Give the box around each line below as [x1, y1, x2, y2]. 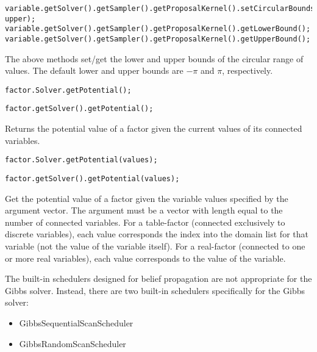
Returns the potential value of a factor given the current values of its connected [5, 122, 302, 135]
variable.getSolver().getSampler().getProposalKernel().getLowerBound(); [5, 24, 311, 34]
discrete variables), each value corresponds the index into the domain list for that [5, 228, 308, 240]
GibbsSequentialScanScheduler [19, 316, 134, 329]
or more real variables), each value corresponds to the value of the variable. [5, 251, 286, 264]
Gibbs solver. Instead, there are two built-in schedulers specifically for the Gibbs [5, 284, 305, 296]
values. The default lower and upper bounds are [5, 64, 183, 77]
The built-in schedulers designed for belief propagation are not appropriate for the [5, 272, 312, 285]
